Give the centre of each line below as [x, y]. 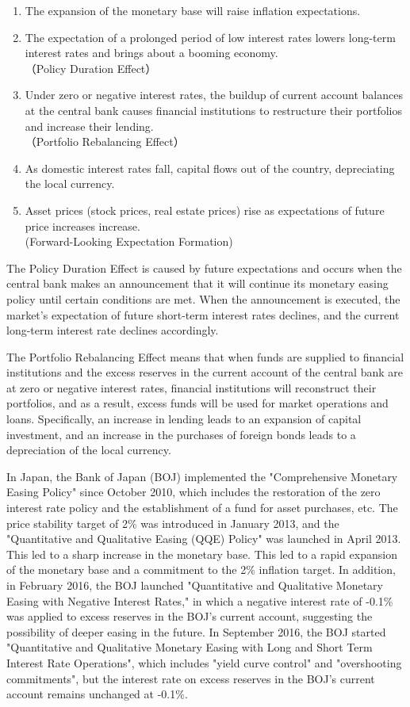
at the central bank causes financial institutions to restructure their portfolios [213, 110]
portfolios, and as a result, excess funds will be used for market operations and [197, 403]
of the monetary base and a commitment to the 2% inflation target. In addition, [201, 569]
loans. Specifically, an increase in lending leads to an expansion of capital [184, 419]
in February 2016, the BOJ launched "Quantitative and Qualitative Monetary [195, 585]
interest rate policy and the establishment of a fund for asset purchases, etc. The [202, 508]
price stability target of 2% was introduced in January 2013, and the [173, 523]
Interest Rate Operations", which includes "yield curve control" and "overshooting [204, 662]
